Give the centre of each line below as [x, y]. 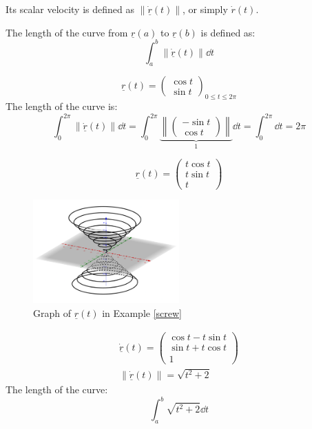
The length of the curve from [67, 32]
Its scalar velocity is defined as [70, 9]
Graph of [52, 313]
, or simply [205, 9]
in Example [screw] [142, 313]
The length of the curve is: [62, 106]
